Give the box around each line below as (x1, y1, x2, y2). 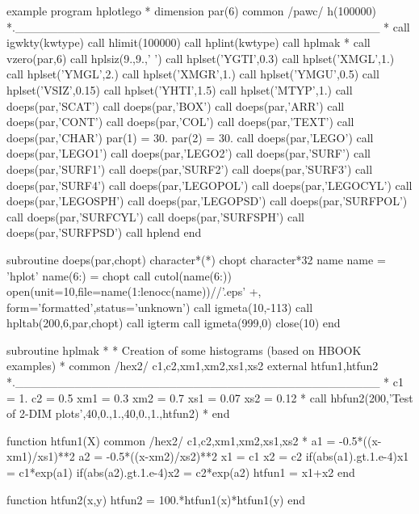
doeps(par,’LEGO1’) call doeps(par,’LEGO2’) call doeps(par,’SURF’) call (6, 145, 371, 162)
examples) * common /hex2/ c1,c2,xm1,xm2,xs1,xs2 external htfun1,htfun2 (6, 357, 379, 374)
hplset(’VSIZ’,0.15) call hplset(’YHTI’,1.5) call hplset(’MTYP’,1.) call (6, 81, 353, 98)
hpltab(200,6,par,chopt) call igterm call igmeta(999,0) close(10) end (6, 314, 341, 331)
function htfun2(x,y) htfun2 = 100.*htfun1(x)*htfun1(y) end (6, 491, 305, 508)
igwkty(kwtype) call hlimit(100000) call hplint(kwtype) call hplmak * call (6, 34, 371, 51)
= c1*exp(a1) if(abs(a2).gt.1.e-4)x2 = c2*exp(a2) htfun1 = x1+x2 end (6, 464, 355, 481)
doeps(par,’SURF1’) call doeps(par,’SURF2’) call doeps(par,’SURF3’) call (6, 160, 373, 177)
